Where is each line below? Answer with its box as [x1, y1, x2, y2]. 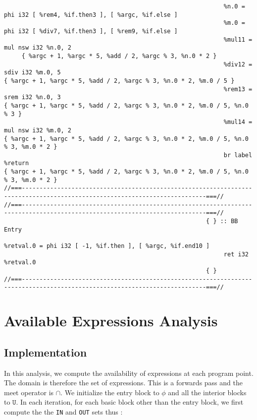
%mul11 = [223, 36, 253, 43]
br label [223, 151, 253, 159]
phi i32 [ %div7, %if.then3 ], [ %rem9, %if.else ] [4, 27, 178, 35]
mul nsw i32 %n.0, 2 [4, 44, 72, 52]
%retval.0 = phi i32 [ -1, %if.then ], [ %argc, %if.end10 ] [4, 242, 210, 250]
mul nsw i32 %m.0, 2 [4, 126, 72, 134]
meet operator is [4, 387, 54, 397]
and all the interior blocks [168, 387, 247, 397]
